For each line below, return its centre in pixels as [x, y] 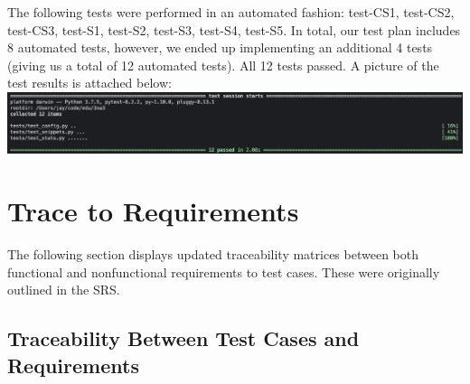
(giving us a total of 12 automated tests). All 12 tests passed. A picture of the [223, 65]
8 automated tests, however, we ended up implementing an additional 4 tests [220, 47]
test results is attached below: [89, 83]
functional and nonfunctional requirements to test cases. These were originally [224, 272]
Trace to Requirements [153, 211]
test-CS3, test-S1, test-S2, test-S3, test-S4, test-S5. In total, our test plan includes [234, 29]
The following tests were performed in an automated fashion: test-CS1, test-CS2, [231, 12]
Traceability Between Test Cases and [183, 338]
